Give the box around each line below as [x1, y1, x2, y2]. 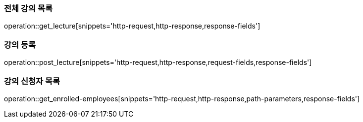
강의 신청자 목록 [4, 76, 60, 86]
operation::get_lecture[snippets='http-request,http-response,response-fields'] [4, 22, 260, 30]
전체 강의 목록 [4, 3, 53, 13]
